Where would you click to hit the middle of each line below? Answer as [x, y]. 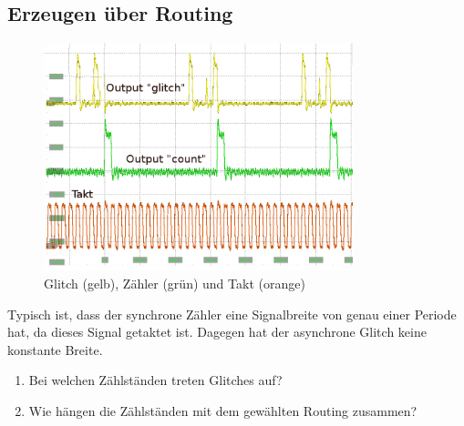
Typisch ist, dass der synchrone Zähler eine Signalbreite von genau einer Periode [232, 314]
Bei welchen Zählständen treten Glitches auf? [155, 380]
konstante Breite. [55, 349]
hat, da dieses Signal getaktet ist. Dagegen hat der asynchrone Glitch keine [217, 332]
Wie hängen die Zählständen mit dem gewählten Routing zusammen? [223, 410]
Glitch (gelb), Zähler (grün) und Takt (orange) [175, 283]
